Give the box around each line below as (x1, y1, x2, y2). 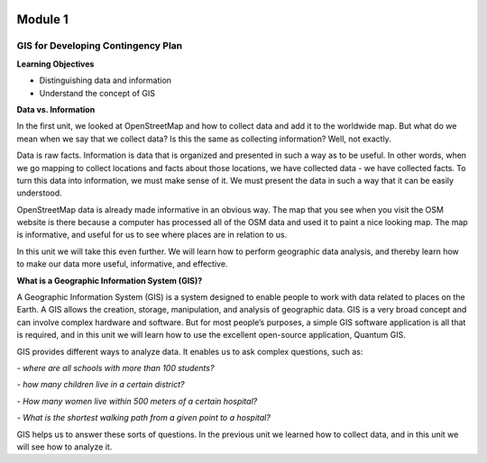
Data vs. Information (16, 104, 96, 114)
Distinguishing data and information (39, 75, 171, 86)
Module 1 (16, 12, 69, 27)
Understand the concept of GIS (39, 87, 155, 98)
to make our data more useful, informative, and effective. (16, 259, 228, 269)
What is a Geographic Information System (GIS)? (16, 275, 203, 286)
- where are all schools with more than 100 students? (16, 362, 215, 373)
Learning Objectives (16, 59, 95, 69)
